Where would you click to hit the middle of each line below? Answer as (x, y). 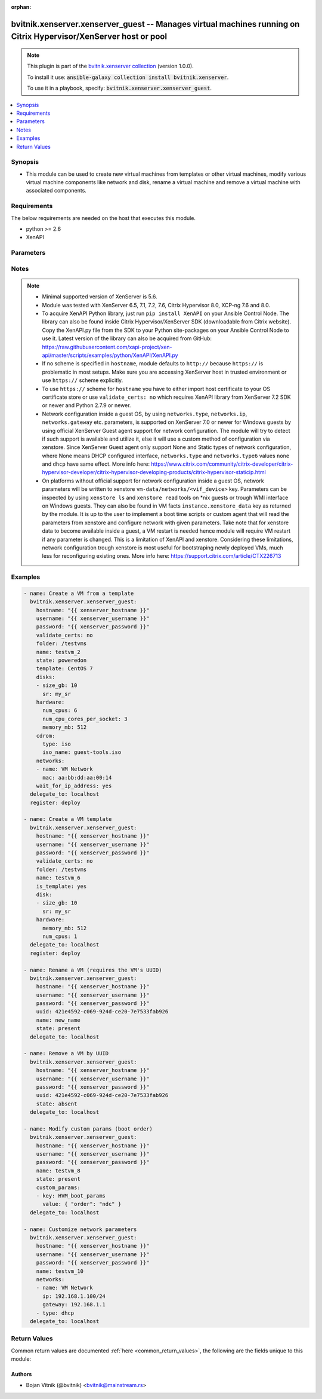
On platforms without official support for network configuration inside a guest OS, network (153, 481)
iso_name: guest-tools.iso (82, 752)
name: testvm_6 (58, 878)
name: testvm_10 (60, 1271)
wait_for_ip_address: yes (74, 786)
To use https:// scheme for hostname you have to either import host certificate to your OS (156, 389)
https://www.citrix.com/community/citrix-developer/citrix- (222, 464)
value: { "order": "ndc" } (82, 1204)
